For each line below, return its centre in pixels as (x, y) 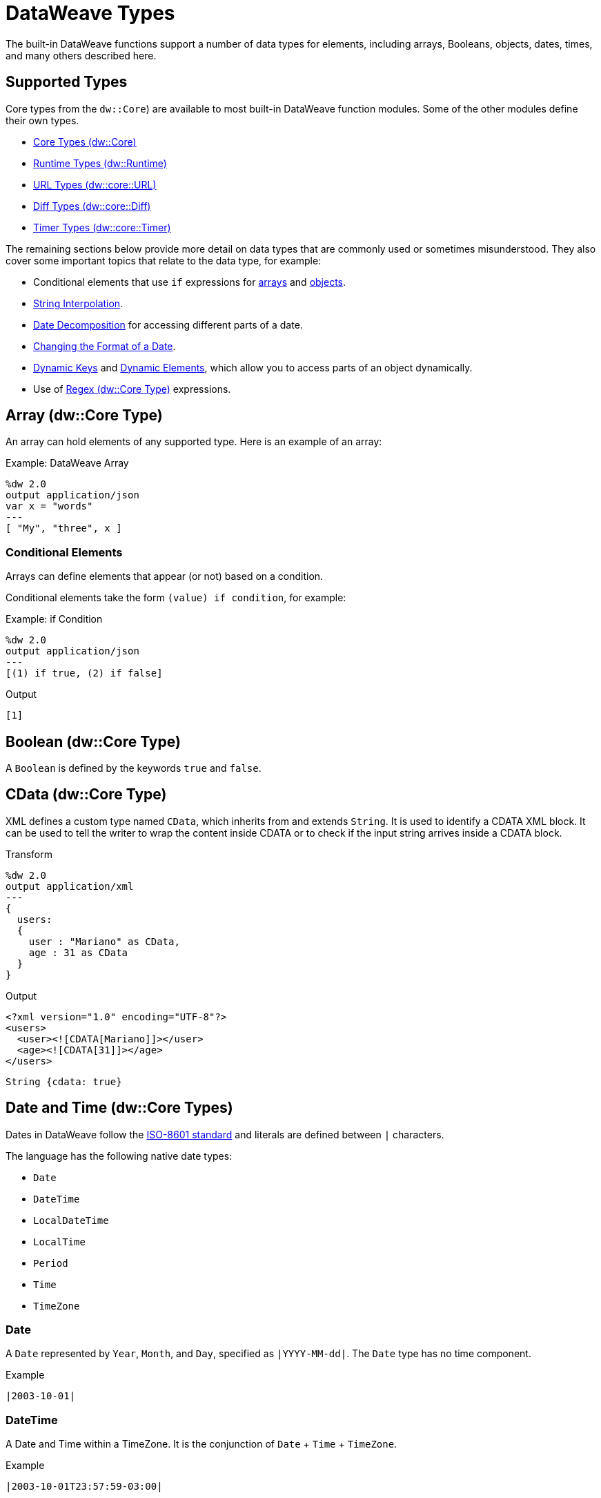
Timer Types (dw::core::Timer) (102, 227)
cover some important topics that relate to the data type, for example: (164, 260)
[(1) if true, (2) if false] (84, 673)
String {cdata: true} (64, 1081)
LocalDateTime (71, 1220)
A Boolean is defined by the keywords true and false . (134, 768)
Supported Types (67, 82)
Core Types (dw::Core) (85, 142)
